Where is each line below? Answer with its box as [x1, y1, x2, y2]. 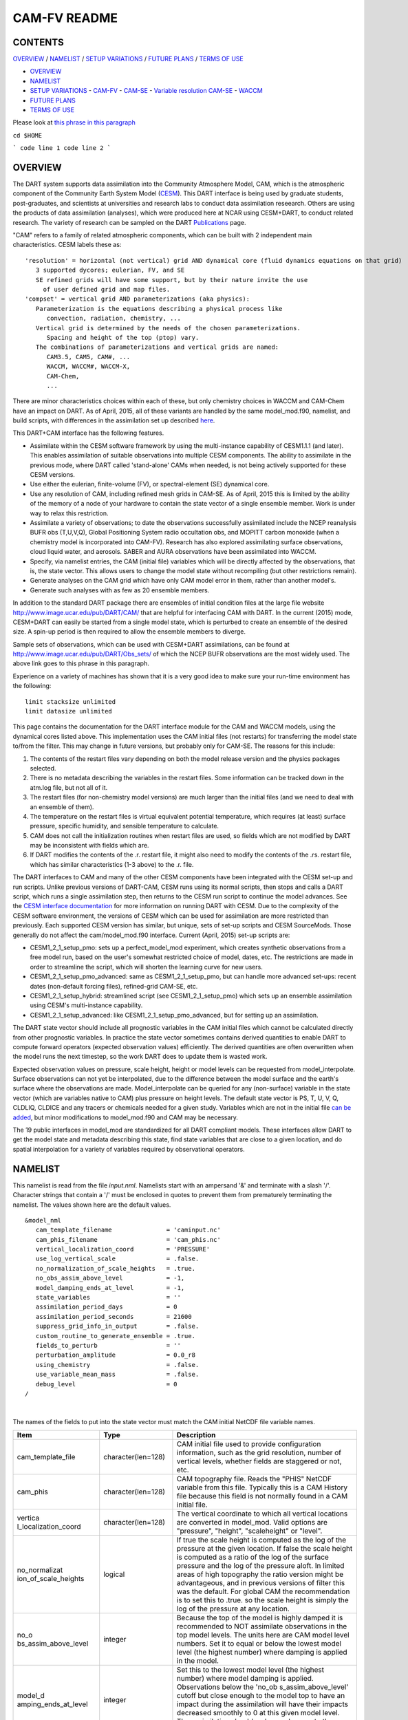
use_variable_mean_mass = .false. [35, 1370, 200, 1379]
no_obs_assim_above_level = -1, [35, 1274, 185, 1282]
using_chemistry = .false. [35, 1361, 200, 1368]
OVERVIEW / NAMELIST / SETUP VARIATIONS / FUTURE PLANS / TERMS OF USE [12, 55, 244, 63]
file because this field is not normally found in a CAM [176, 1492, 348, 1501]
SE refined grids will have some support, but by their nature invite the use [35, 276, 308, 283]
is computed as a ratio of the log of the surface [176, 1552, 330, 1562]
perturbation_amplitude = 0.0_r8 [35, 1351, 196, 1359]
